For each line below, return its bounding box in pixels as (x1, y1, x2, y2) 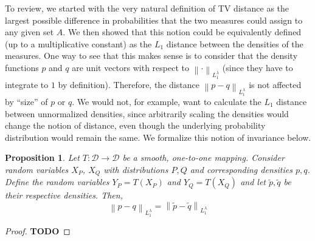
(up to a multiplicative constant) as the (5, 37, 152, 50)
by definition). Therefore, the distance (58, 78, 199, 90)
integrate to (5, 78, 49, 90)
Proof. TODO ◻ (5, 224, 71, 237)
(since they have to (222, 61, 293, 73)
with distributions (103, 163, 168, 175)
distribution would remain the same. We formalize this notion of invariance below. (5, 131, 311, 143)
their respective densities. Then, (5, 189, 123, 202)
